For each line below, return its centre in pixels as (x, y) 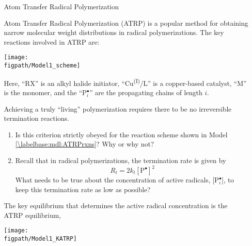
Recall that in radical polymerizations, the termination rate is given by (121, 160)
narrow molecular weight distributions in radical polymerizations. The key (114, 32)
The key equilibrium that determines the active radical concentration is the (116, 205)
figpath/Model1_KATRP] (40, 239)
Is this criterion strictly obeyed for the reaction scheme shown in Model (121, 134)
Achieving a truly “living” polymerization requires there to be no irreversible (118, 108)
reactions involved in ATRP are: (52, 41)
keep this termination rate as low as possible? (83, 189)
